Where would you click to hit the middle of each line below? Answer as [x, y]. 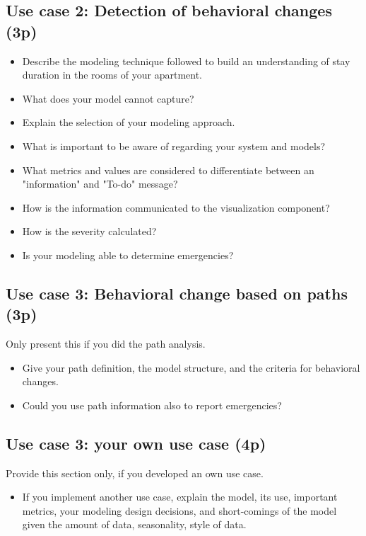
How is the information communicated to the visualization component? [176, 207]
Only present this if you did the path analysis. [106, 344]
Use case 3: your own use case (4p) [136, 443]
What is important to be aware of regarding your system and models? [174, 146]
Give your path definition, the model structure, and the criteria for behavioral [191, 367]
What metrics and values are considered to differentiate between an [168, 170]
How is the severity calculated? [89, 231]
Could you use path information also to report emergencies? [152, 405]
